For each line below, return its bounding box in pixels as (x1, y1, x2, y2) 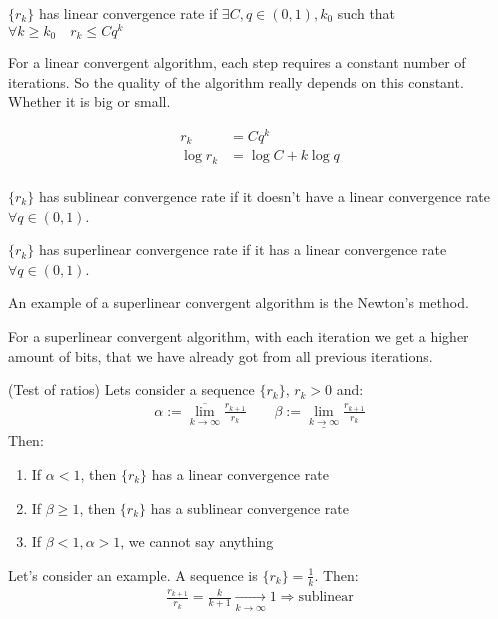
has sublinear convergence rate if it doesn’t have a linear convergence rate (38, 185, 491, 206)
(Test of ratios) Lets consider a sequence (8, 379, 255, 400)
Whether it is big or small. (8, 91, 171, 112)
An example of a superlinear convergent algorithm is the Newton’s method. (8, 292, 469, 313)
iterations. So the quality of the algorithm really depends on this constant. (8, 71, 464, 92)
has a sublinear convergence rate (150, 497, 349, 518)
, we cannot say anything (120, 531, 274, 552)
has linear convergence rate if (38, 3, 218, 23)
